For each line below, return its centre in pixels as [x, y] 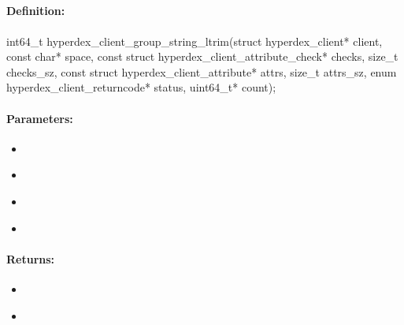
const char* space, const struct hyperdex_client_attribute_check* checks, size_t [202, 56]
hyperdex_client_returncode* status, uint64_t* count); [141, 87]
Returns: [31, 258]
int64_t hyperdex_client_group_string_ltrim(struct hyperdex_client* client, [195, 41]
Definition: [36, 11]
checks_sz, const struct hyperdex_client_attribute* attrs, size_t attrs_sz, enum [202, 71]
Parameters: [40, 118]
